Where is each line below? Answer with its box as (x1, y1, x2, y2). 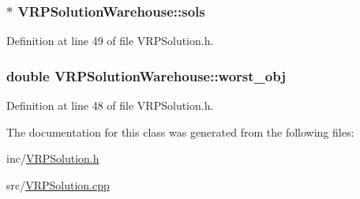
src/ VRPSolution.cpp (6, 176, 110, 193)
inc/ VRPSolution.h (6, 150, 99, 167)
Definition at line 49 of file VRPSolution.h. (6, 32, 214, 49)
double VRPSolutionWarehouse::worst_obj (6, 66, 286, 85)
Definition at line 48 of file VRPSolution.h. (6, 97, 214, 114)
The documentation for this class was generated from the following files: (6, 123, 354, 140)
